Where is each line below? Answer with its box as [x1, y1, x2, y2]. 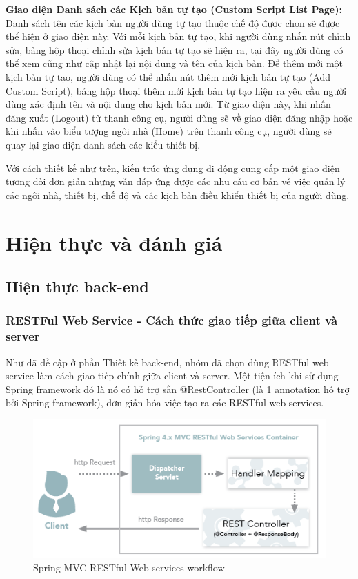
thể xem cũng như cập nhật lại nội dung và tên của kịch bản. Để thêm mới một [6, 56, 344, 70]
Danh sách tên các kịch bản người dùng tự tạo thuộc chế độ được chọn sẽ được [6, 15, 340, 30]
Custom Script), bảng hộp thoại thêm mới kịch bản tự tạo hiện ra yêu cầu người [6, 83, 347, 97]
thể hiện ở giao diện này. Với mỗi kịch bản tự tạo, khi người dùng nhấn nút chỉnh [6, 29, 351, 44]
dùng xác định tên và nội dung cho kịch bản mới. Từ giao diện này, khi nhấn [6, 97, 331, 111]
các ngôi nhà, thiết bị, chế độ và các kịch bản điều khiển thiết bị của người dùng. [6, 187, 350, 202]
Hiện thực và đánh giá [6, 228, 223, 256]
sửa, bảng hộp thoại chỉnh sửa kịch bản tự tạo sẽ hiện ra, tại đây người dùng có [6, 42, 344, 57]
